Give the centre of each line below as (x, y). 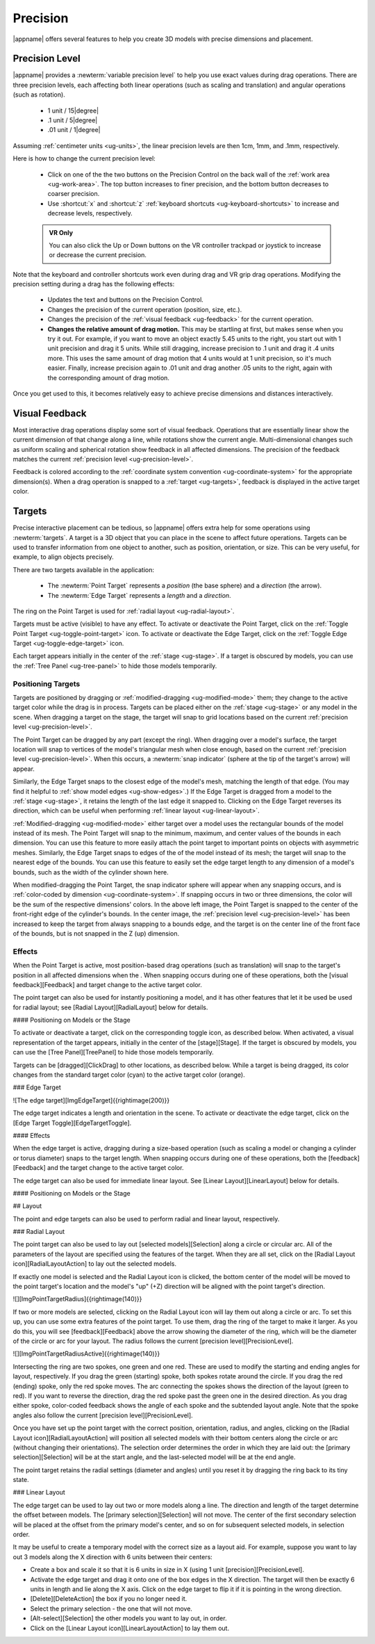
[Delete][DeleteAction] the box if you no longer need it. (109, 1599)
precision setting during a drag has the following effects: (94, 284)
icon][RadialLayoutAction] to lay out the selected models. (95, 1264)
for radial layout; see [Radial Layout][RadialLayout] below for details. (110, 1007)
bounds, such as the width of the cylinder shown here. (91, 872)
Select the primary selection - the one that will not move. (111, 1609)
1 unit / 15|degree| (73, 111)
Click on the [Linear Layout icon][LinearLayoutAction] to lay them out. (130, 1628)
